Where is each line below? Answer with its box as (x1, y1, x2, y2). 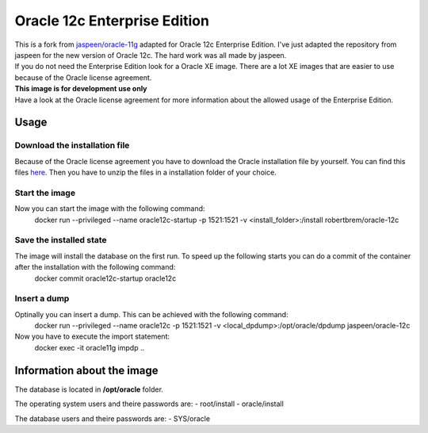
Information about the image (14, 363, 159, 377)
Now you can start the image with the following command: (14, 204, 205, 213)
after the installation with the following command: (14, 262, 176, 272)
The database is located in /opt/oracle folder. (14, 385, 164, 394)
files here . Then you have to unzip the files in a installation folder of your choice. (14, 167, 277, 178)
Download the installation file (14, 140, 130, 151)
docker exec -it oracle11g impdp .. (34, 343, 145, 352)
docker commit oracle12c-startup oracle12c (34, 274, 177, 283)
